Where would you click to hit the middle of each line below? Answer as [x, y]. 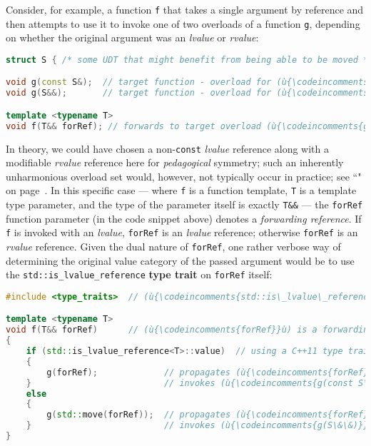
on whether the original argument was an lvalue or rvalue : [132, 37]
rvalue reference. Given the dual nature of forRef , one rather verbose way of [173, 246]
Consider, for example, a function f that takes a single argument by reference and [185, 9]
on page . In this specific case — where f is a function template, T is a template [181, 190]
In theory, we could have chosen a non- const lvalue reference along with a [167, 148]
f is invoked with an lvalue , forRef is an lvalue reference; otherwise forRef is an [182, 232]
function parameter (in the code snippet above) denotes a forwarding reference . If [184, 218]
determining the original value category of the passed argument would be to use [180, 260]
